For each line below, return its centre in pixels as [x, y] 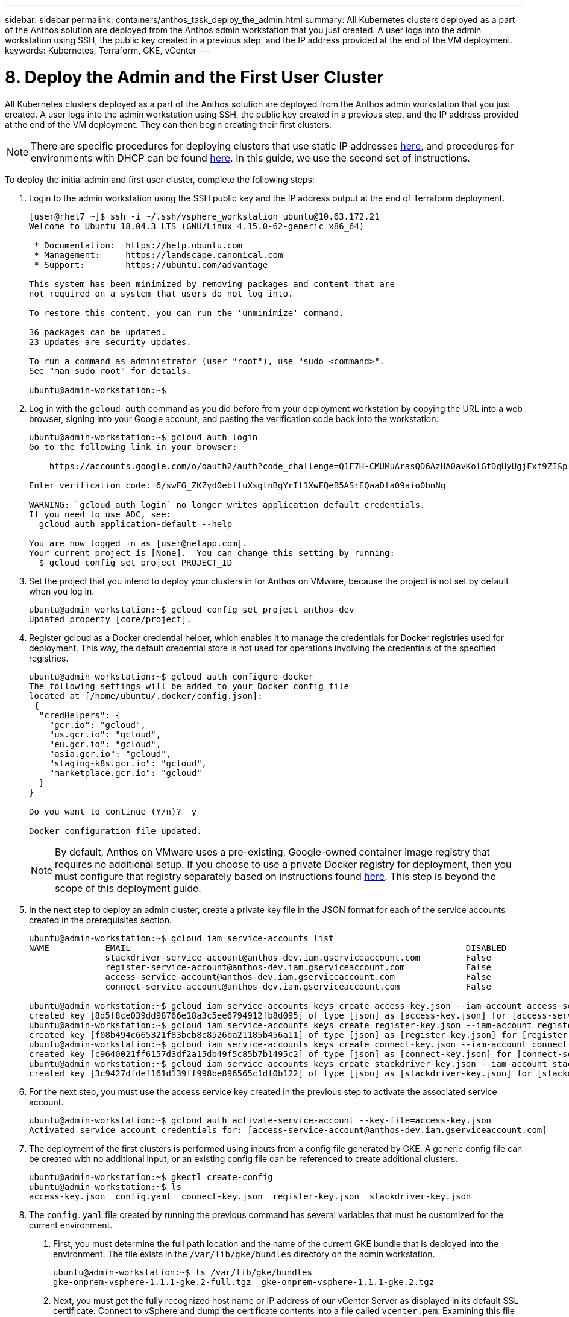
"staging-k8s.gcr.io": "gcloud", [128, 763]
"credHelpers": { [80, 715]
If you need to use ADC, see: [100, 514]
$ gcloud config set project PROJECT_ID [136, 562]
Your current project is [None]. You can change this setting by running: [212, 553]
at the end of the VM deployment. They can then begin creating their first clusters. [168, 124]
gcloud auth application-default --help [136, 524]
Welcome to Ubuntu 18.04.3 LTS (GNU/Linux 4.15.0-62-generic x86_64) [197, 226]
